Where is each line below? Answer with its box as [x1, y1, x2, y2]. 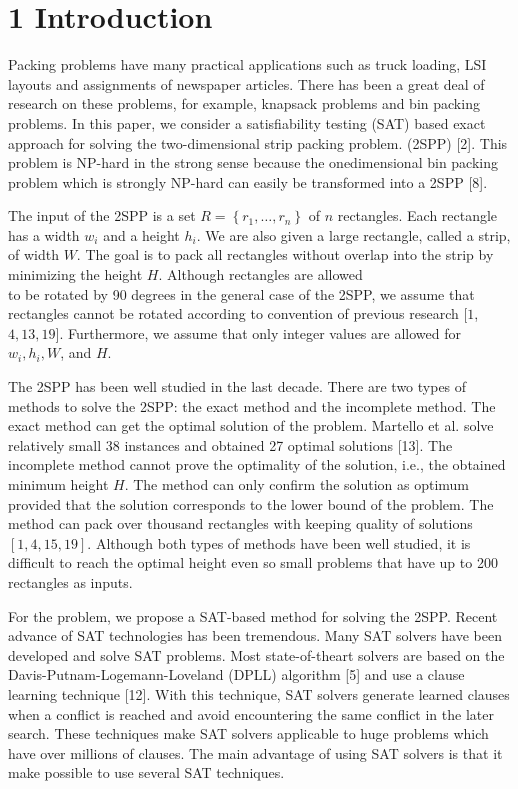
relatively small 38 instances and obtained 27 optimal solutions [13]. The [8, 434, 453, 455]
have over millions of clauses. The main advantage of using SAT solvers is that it [8, 742, 503, 763]
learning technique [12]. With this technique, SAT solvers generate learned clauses [8, 683, 510, 704]
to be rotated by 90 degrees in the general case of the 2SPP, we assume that [8, 283, 475, 304]
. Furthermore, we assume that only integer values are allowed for [59, 322, 461, 343]
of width [8, 244, 59, 265]
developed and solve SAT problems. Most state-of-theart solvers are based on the [8, 644, 505, 665]
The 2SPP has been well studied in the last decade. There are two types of [8, 376, 467, 397]
